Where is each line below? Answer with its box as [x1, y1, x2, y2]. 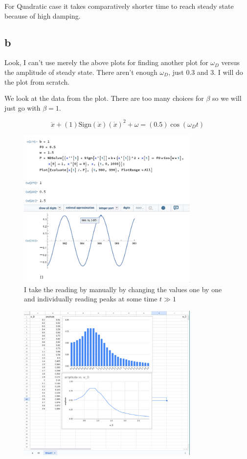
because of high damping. [4, 10, 81, 21]
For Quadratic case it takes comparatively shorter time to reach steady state [4, 1, 234, 11]
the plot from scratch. [4, 76, 70, 87]
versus [221, 57, 240, 68]
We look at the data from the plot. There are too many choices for [4, 93, 204, 103]
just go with [4, 102, 41, 113]
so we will [212, 93, 242, 103]
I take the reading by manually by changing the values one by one [24, 284, 222, 294]
